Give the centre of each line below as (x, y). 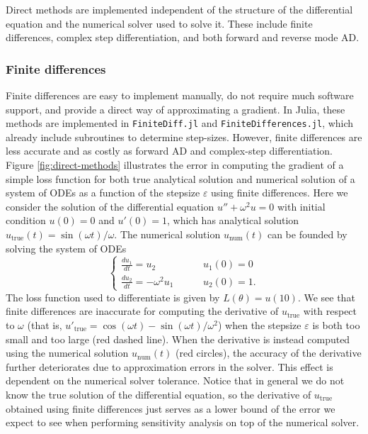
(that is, (45, 325)
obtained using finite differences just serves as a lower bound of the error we (171, 408)
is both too (336, 325)
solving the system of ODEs (66, 248)
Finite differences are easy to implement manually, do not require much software (180, 95)
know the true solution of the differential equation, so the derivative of (159, 394)
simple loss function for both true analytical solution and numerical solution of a (180, 178)
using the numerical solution (67, 353)
